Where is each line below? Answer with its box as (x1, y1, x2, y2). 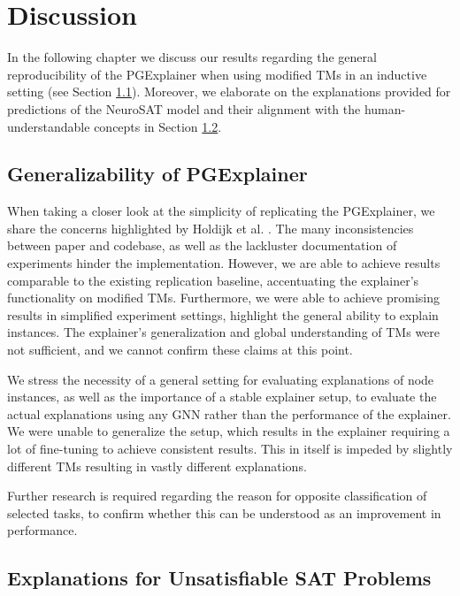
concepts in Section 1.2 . (94, 117, 222, 135)
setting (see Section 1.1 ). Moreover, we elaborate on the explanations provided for (7, 82, 451, 101)
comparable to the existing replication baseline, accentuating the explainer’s (7, 271, 419, 289)
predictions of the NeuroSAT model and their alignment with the (7, 99, 361, 118)
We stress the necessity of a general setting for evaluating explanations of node (7, 370, 434, 388)
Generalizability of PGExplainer (7, 160, 308, 187)
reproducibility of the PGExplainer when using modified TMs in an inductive (7, 65, 427, 83)
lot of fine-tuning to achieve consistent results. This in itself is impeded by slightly (7, 439, 453, 458)
